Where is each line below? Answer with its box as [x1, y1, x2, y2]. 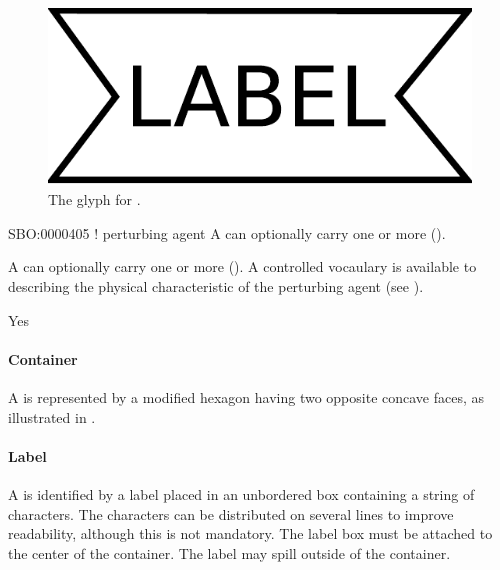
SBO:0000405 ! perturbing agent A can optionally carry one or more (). [8, 222, 446, 243]
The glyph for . [48, 189, 141, 210]
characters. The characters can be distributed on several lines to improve [8, 503, 454, 524]
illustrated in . [8, 406, 96, 427]
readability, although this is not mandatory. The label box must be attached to [8, 523, 493, 544]
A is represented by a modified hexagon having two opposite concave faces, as [8, 387, 485, 408]
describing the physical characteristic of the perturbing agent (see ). [8, 276, 424, 297]
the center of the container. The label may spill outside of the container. [8, 542, 451, 563]
